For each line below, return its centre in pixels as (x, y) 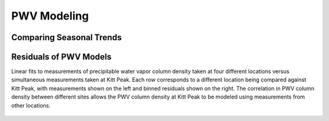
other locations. (31, 105)
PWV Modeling (50, 16)
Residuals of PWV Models (62, 57)
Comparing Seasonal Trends (66, 37)
